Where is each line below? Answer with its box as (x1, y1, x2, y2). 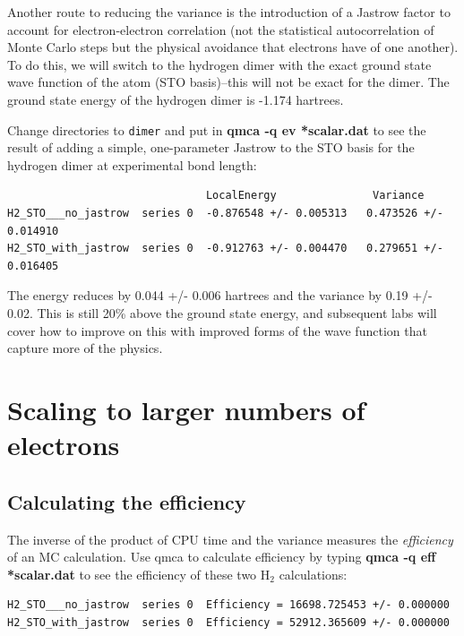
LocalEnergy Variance (205, 189, 425, 202)
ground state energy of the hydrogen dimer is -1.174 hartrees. (7, 90, 344, 108)
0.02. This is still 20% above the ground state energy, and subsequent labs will (7, 303, 437, 322)
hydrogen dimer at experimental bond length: (7, 155, 257, 174)
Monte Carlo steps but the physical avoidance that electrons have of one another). (7, 38, 459, 56)
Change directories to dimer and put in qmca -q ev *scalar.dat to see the (7, 120, 426, 139)
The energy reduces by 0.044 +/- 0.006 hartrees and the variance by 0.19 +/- (7, 286, 433, 305)
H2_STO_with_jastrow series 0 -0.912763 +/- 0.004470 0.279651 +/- (7, 242, 443, 255)
